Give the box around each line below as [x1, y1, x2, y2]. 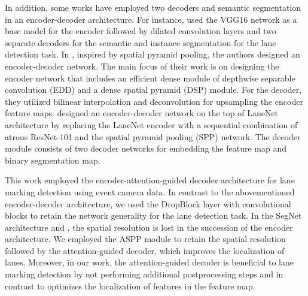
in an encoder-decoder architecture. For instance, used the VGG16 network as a [5, 13, 297, 25]
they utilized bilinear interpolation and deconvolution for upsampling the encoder [5, 95, 303, 107]
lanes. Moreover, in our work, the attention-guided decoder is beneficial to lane [5, 256, 294, 268]
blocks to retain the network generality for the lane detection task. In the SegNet [5, 209, 302, 222]
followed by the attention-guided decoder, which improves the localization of [5, 244, 285, 256]
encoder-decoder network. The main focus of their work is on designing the [5, 59, 279, 72]
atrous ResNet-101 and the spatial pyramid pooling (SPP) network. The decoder [5, 130, 301, 143]
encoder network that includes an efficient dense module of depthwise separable [5, 71, 295, 84]
